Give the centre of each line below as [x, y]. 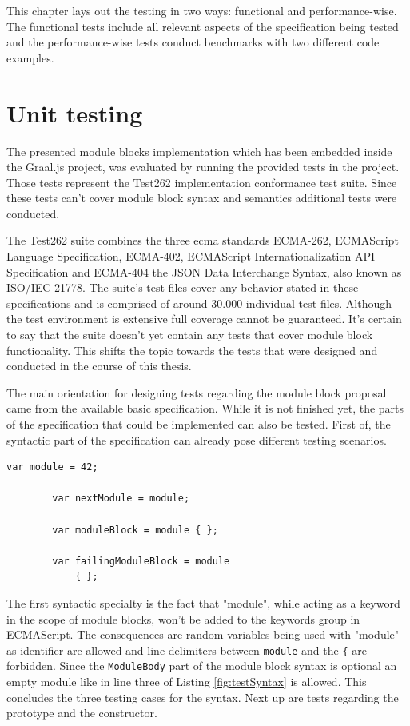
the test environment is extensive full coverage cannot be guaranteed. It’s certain [204, 319]
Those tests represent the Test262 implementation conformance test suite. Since [202, 182]
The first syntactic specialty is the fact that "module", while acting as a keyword [203, 602]
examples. [30, 57]
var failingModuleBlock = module [141, 561]
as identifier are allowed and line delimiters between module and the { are [187, 650]
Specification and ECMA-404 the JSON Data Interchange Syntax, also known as [204, 271]
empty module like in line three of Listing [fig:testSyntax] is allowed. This [187, 682]
